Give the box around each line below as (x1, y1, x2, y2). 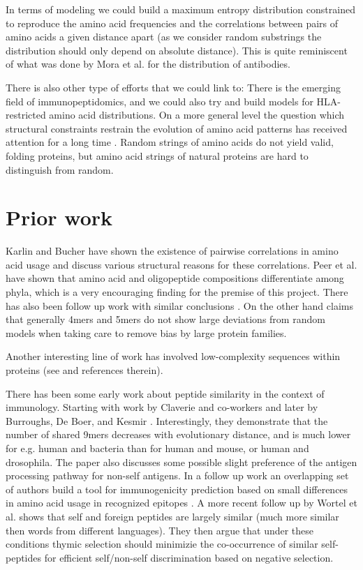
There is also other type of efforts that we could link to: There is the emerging (6, 80, 341, 94)
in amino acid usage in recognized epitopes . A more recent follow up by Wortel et (6, 495, 357, 510)
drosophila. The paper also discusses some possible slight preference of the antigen (6, 454, 357, 469)
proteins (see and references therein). (6, 363, 163, 377)
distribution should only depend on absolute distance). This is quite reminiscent (6, 43, 348, 57)
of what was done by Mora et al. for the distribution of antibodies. (6, 57, 290, 71)
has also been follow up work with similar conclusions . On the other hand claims (6, 298, 353, 313)
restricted (6, 107, 46, 122)
